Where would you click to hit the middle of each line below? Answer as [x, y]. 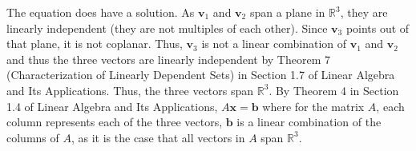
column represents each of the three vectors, [115, 122]
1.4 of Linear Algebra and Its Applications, [112, 106]
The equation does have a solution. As [101, 12]
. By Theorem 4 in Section [334, 90]
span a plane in [287, 12]
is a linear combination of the [309, 122]
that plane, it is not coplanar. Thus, [95, 44]
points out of [378, 28]
